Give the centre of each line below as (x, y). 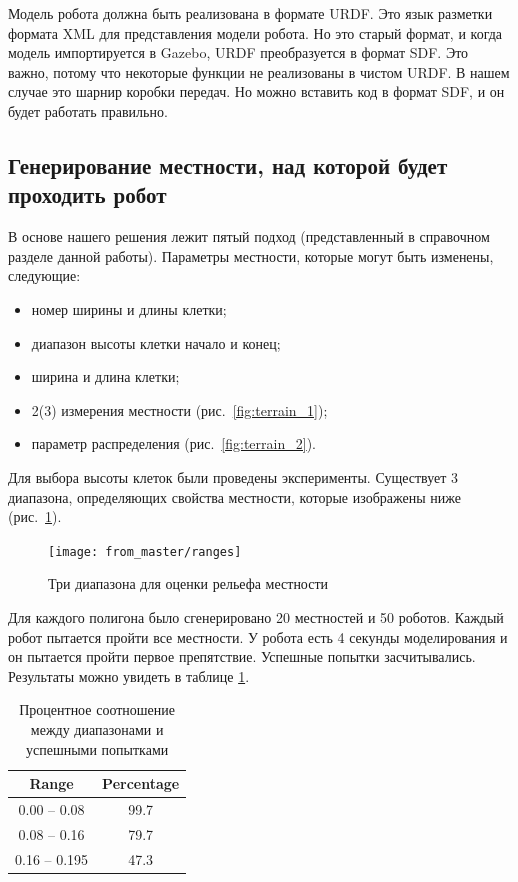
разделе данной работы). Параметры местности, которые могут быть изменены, (251, 255)
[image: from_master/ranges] (145, 551)
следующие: (44, 275)
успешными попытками (97, 748)
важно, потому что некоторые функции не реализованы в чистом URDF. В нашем (259, 71)
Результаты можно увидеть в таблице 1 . (129, 675)
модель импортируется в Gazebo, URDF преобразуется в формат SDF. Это (238, 52)
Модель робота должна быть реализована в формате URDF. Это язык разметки (250, 13)
